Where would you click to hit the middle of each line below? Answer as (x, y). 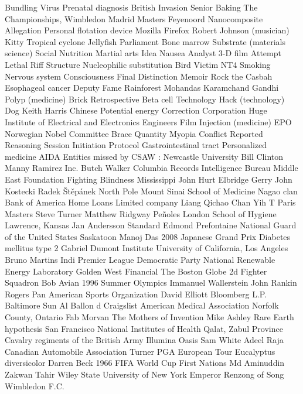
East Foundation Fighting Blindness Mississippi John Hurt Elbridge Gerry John (149, 179)
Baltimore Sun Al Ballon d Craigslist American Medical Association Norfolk (142, 305)
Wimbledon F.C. (35, 386)
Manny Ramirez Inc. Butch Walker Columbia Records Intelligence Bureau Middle (151, 168)
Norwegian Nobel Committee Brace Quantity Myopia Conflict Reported (134, 133)
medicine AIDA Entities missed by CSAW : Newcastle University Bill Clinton (144, 156)
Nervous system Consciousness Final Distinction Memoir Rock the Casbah (139, 76)
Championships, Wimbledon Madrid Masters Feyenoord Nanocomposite (134, 18)
